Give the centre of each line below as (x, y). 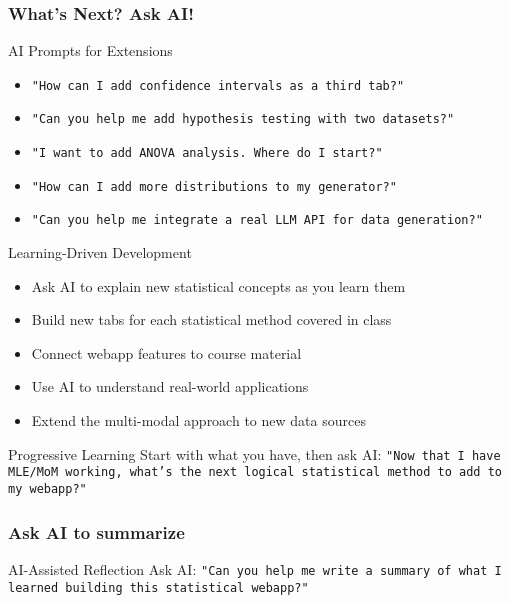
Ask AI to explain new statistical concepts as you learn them (218, 285)
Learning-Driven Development (100, 252)
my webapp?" (47, 488)
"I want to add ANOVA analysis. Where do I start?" (207, 153)
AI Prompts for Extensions (90, 50)
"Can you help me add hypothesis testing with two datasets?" (243, 119)
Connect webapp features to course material (166, 352)
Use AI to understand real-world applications (170, 386)
